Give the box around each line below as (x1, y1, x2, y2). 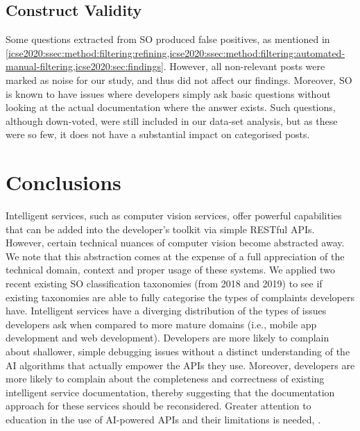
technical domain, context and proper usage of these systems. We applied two (6, 262, 335, 277)
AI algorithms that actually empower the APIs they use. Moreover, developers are (6, 357, 355, 372)
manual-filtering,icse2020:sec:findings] (6, 59, 164, 74)
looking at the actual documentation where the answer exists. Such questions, (6, 100, 336, 115)
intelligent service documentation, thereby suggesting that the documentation (6, 384, 335, 399)
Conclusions (6, 168, 121, 196)
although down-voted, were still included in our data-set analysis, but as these (6, 113, 338, 128)
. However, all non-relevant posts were (163, 59, 325, 74)
